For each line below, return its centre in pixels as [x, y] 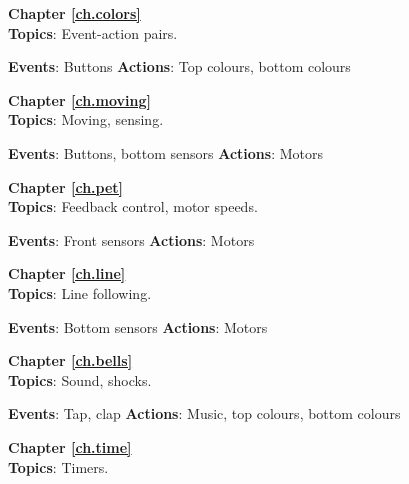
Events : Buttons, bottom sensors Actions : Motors [166, 152]
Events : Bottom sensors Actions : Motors [138, 326]
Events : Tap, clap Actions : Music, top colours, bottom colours [204, 413]
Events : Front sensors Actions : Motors [131, 239]
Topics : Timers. [58, 466]
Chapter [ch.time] [70, 446]
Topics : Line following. [80, 292]
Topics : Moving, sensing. [86, 119]
